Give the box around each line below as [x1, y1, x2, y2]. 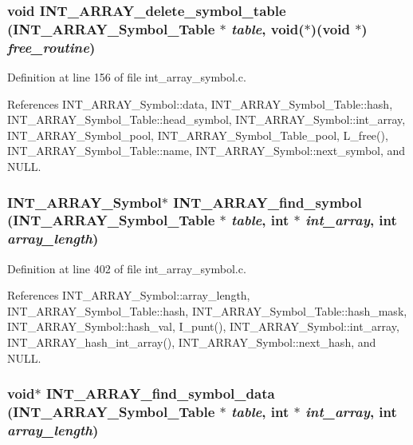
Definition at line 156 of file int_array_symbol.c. [7, 69, 246, 85]
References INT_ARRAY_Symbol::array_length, [7, 287, 250, 304]
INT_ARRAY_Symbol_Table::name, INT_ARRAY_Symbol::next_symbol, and [7, 142, 406, 159]
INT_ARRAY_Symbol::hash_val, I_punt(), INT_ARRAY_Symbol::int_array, [7, 318, 399, 335]
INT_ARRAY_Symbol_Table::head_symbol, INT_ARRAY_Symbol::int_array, [7, 111, 406, 128]
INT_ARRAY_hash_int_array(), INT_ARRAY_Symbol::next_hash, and [7, 334, 376, 351]
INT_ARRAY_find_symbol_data [45, 383, 275, 403]
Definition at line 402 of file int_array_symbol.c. [7, 260, 246, 276]
